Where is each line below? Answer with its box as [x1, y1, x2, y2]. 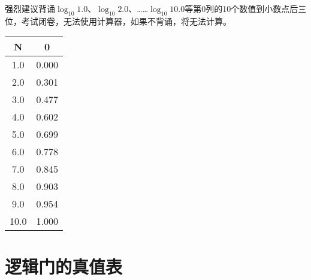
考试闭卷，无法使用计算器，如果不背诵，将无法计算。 [21, 14, 231, 27]
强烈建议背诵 [5, 2, 55, 14]
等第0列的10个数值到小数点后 [185, 2, 298, 14]
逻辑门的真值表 [5, 254, 123, 278]
